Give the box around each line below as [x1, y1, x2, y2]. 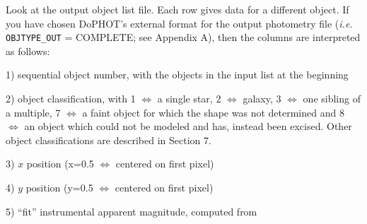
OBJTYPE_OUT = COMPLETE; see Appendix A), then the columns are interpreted [6, 30, 361, 45]
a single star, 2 [157, 91, 221, 106]
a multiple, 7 [6, 105, 61, 119]
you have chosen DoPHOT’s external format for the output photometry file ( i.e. [6, 16, 353, 30]
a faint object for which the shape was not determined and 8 [82, 105, 344, 119]
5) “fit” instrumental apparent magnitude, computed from [6, 204, 257, 218]
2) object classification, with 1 [6, 91, 136, 106]
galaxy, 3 [243, 91, 281, 106]
